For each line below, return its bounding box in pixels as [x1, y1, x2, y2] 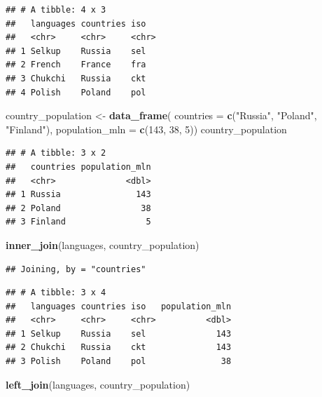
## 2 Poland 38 [6, 203, 151, 213]
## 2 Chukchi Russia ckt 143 [6, 342, 232, 353]
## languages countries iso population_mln [6, 301, 232, 311]
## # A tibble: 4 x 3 [6, 5, 106, 15]
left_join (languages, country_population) [6, 377, 190, 391]
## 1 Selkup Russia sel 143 [6, 328, 232, 339]
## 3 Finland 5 [6, 217, 151, 227]
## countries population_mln [6, 161, 151, 172]
